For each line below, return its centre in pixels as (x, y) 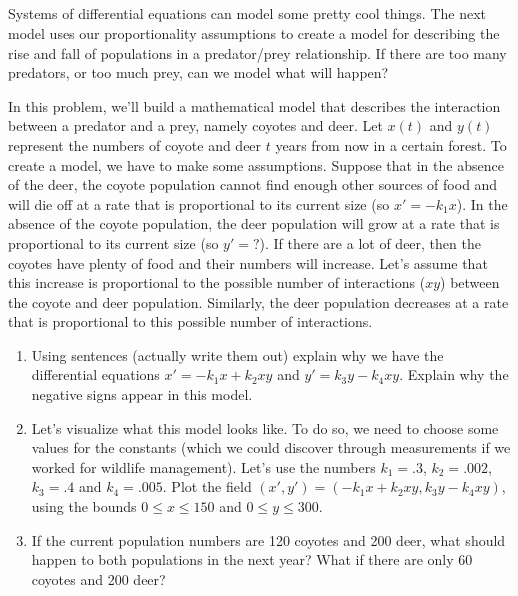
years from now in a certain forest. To (391, 144)
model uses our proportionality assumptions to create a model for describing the (254, 32)
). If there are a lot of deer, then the (370, 242)
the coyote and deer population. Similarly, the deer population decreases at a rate (258, 301)
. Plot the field (207, 486)
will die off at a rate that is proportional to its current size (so (199, 203)
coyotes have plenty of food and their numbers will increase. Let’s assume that (248, 262)
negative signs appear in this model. (142, 394)
